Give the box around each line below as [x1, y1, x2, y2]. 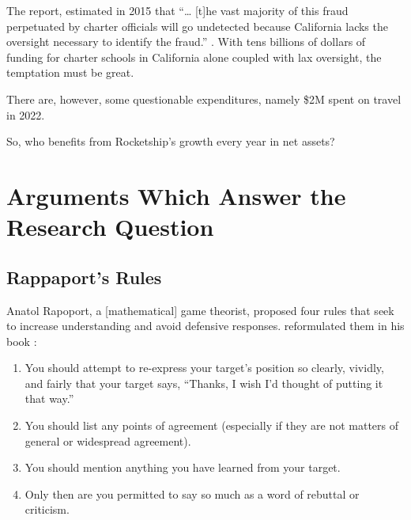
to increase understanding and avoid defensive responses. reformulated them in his [6, 317, 405, 334]
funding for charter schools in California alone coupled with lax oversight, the [6, 48, 382, 65]
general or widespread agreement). [25, 432, 191, 449]
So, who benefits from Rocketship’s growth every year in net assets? [6, 133, 335, 150]
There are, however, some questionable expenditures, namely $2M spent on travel [6, 90, 402, 107]
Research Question [6, 211, 214, 243]
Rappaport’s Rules [6, 264, 162, 289]
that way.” [25, 390, 74, 407]
